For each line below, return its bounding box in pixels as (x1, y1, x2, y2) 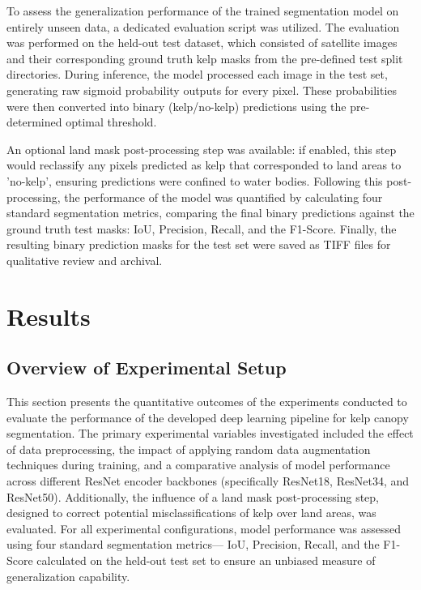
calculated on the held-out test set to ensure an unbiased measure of (36, 552, 376, 569)
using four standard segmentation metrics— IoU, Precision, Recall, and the (6, 536, 380, 553)
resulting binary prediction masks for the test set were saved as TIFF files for (6, 236, 391, 253)
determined (6, 113, 62, 130)
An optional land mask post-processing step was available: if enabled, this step (6, 140, 397, 157)
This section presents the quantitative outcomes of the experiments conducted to (6, 393, 407, 410)
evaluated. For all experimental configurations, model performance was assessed (6, 519, 401, 537)
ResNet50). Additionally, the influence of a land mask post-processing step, (6, 488, 379, 505)
